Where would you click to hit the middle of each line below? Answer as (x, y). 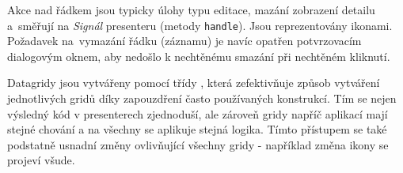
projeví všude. (41, 160)
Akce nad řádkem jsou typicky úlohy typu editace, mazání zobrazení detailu (191, 9)
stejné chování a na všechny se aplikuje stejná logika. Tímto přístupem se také (197, 129)
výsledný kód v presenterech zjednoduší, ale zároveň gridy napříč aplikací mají (198, 113)
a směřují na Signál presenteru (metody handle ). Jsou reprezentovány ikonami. (200, 25)
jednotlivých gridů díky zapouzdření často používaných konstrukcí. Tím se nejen (202, 98)
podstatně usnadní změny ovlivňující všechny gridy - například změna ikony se (198, 144)
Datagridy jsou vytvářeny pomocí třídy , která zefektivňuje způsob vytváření (194, 83)
